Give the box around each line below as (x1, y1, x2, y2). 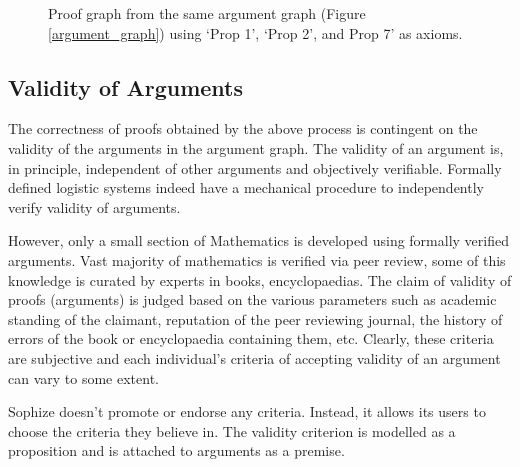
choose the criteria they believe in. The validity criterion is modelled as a (8, 420, 456, 441)
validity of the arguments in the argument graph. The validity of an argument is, (8, 137, 504, 158)
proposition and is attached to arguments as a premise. (8, 440, 345, 461)
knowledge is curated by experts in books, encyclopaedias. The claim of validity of (8, 269, 512, 290)
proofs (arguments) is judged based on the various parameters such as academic (8, 289, 497, 310)
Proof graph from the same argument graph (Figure (48, 3, 366, 23)
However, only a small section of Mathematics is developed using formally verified (8, 230, 509, 251)
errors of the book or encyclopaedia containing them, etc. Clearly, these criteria (8, 328, 494, 349)
